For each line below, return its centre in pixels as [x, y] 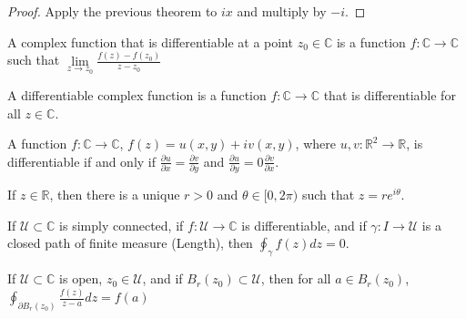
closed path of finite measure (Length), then [130, 243]
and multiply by [282, 11]
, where [315, 144]
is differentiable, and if [304, 225]
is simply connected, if [122, 225]
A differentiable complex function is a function [137, 95]
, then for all [296, 278]
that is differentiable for [390, 95]
